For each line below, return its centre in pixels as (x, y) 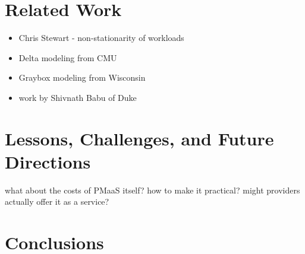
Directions (48, 161)
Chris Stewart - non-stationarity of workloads (101, 38)
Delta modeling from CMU (68, 57)
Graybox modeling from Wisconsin (82, 77)
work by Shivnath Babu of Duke (78, 97)
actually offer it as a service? (57, 201)
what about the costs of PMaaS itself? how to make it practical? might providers (152, 190)
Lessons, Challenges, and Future (139, 138)
